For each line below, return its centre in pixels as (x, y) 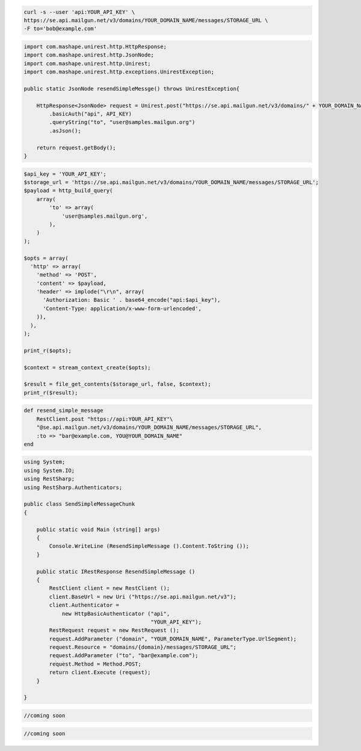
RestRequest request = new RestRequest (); (114, 630)
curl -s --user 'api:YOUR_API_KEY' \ (79, 12)
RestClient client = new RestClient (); (110, 588)
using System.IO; (49, 470)
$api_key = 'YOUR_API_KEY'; (65, 174)
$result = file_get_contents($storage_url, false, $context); (117, 384)
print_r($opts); (48, 351)
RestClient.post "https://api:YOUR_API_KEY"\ (105, 419)
